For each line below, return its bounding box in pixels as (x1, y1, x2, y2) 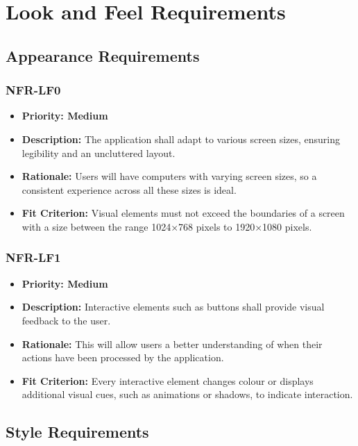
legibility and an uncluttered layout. (22, 145, 176, 160)
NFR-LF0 (6, 81, 61, 99)
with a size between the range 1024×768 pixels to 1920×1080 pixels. (22, 219, 312, 233)
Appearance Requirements (6, 44, 200, 66)
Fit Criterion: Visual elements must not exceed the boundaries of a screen (22, 206, 345, 220)
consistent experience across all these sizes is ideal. (22, 182, 237, 197)
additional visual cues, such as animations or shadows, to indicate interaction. (22, 387, 353, 402)
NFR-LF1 (6, 249, 61, 266)
